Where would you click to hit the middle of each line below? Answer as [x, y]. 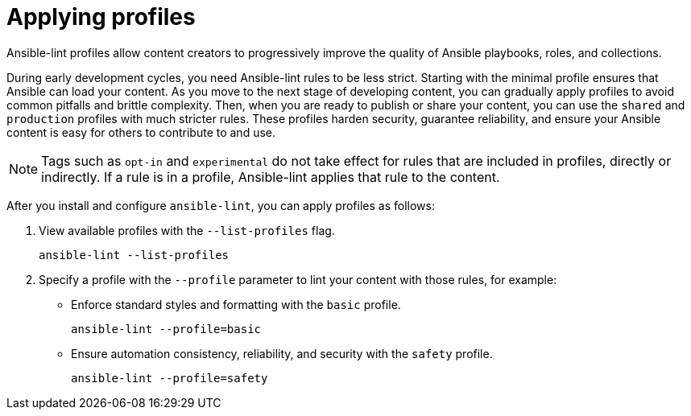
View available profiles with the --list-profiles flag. [187, 230]
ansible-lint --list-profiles [134, 255]
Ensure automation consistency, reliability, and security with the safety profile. [282, 353]
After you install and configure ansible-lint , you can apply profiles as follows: [221, 205]
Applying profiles [101, 17]
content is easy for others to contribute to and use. [141, 132]
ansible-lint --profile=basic [166, 329]
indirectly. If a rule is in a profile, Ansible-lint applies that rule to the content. [271, 177]
